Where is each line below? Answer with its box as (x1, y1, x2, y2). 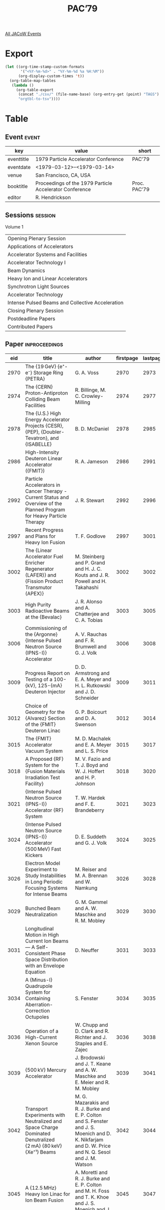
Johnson (75, 780, 95, 787)
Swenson (75, 721, 97, 728)
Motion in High (25, 931, 59, 938)
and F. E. (75, 800, 95, 807)
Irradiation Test (25, 774, 60, 781)
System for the (25, 761, 59, 768)
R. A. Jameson (75, 458, 109, 465)
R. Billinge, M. (75, 386, 107, 393)
